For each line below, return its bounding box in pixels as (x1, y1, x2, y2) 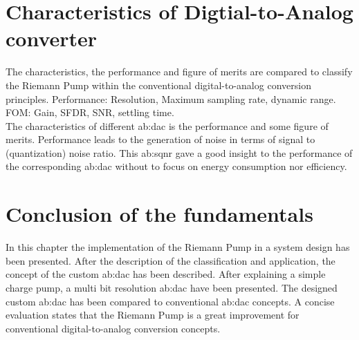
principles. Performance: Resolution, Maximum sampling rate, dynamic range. (6, 91, 336, 106)
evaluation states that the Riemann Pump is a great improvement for (6, 308, 300, 322)
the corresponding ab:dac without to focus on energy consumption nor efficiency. (6, 159, 347, 173)
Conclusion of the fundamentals (6, 200, 313, 228)
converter (6, 24, 98, 53)
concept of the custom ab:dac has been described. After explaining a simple (6, 267, 326, 281)
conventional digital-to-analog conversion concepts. (6, 321, 221, 335)
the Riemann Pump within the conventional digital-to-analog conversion (6, 77, 311, 92)
